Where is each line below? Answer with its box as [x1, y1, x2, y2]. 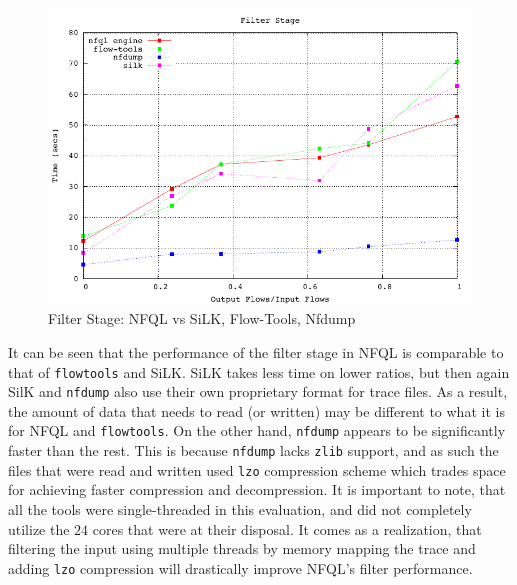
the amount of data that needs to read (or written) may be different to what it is [8, 400, 505, 421]
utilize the [8, 518, 70, 539]
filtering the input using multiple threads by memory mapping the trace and [8, 538, 476, 559]
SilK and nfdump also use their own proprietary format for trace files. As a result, [8, 381, 508, 402]
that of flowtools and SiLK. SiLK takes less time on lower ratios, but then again [8, 361, 510, 382]
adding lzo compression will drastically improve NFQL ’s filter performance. [8, 557, 473, 578]
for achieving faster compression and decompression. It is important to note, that [8, 479, 506, 500]
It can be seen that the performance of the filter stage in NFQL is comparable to [8, 341, 504, 362]
